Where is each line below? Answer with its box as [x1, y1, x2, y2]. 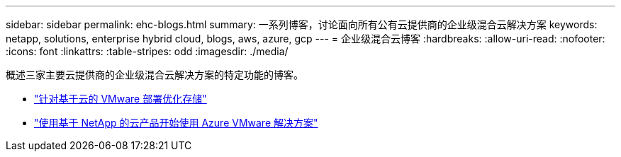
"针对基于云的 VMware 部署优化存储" [34, 93, 207, 105]
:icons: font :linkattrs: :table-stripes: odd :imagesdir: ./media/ [6, 45, 289, 57]
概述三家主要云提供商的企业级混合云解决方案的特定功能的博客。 [6, 69, 303, 81]
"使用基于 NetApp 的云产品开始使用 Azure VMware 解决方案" [34, 117, 318, 129]
